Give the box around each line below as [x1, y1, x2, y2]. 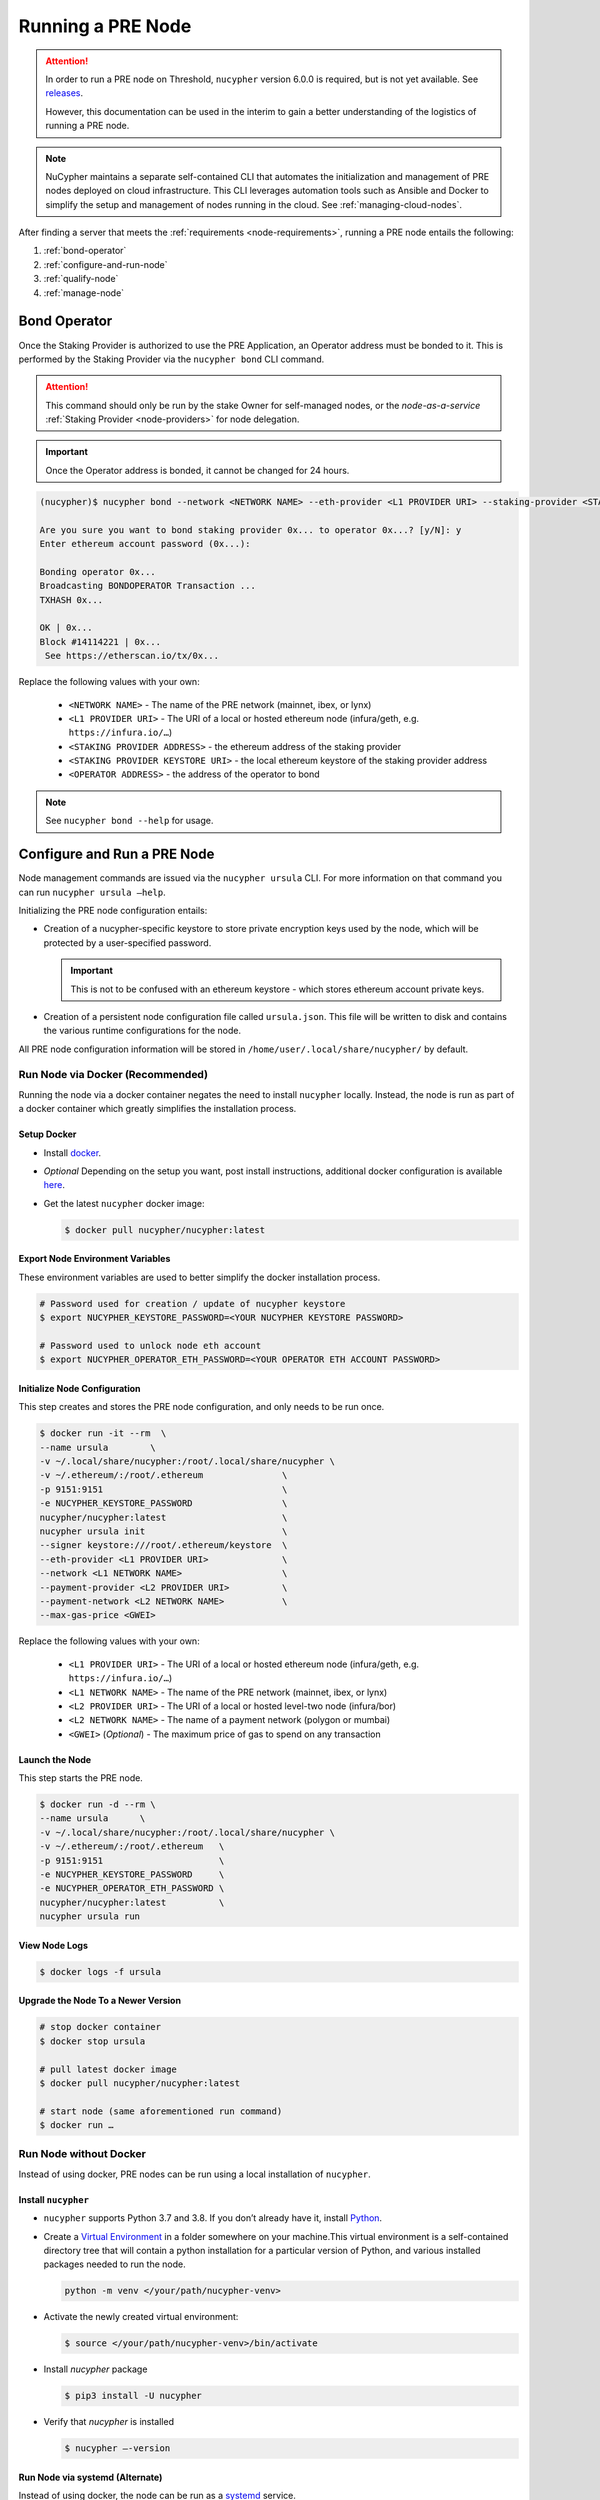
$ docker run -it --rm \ [39, 1428, 167, 1439]
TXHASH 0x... [39, 594, 104, 605]
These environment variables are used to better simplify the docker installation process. [18, 1271, 381, 1283]
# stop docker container [39, 2021, 162, 2033]
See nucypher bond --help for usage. [45, 815, 214, 827]
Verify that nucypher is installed [43, 2416, 175, 2428]
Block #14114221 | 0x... [39, 636, 162, 647]
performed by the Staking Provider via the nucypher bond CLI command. [18, 353, 325, 365]
